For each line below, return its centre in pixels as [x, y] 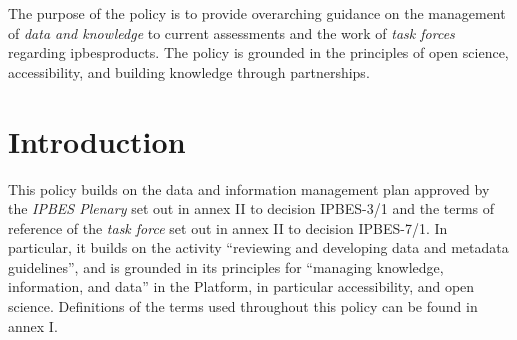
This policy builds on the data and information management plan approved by [249, 188]
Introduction [97, 140]
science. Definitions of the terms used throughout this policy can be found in [243, 306]
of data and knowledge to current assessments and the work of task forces [231, 32]
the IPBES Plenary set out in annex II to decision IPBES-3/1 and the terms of [251, 208]
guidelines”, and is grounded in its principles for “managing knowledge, [226, 266]
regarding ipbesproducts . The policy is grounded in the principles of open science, [258, 52]
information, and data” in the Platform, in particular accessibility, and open [241, 286]
